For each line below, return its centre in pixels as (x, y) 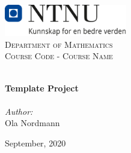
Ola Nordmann (32, 123)
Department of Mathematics (59, 44)
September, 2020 (35, 143)
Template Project (42, 88)
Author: (19, 111)
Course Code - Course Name (59, 56)
